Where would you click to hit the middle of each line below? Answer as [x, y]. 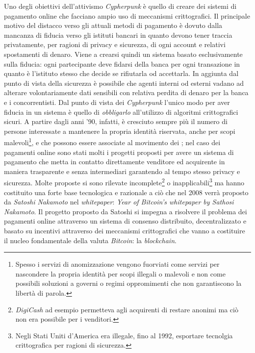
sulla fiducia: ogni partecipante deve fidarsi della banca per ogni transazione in [122, 63]
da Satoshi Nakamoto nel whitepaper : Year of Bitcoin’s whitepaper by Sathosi [119, 202]
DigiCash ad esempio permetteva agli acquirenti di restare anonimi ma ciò [127, 309]
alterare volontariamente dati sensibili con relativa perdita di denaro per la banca [126, 92]
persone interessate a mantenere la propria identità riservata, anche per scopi [120, 131]
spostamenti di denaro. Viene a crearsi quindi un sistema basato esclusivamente [123, 54]
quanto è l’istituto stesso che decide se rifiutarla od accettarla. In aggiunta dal [121, 73]
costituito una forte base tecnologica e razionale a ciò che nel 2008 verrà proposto [126, 192]
